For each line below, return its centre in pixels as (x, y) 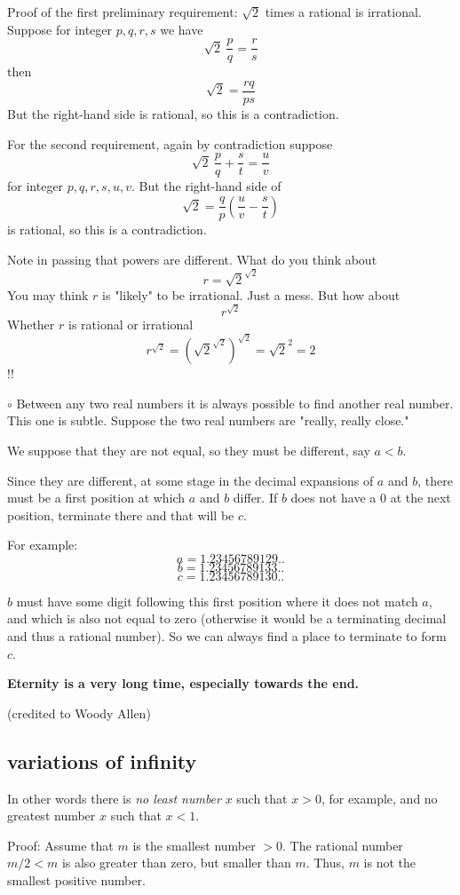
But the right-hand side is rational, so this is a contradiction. (173, 113)
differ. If (255, 498)
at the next (420, 498)
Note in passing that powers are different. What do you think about (192, 259)
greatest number (52, 816)
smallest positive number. (76, 880)
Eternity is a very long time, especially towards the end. (183, 683)
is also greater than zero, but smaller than (176, 863)
